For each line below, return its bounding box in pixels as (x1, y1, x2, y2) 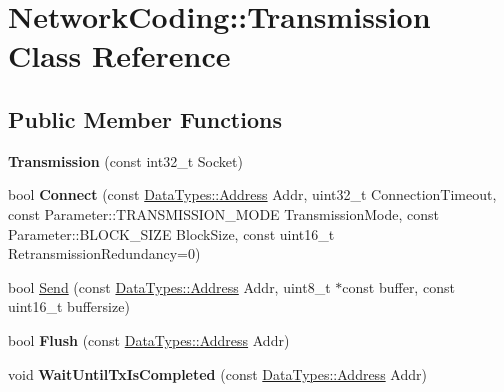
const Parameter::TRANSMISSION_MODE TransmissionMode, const (8, 203, 440, 224)
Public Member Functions (8, 103, 282, 134)
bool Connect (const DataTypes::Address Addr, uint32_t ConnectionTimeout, (8, 184, 497, 205)
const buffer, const (342, 276, 455, 297)
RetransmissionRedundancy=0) (8, 243, 201, 264)
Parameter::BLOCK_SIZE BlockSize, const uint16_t (8, 223, 335, 244)
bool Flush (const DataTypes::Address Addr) (8, 329, 290, 350)
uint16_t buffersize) (8, 296, 130, 317)
